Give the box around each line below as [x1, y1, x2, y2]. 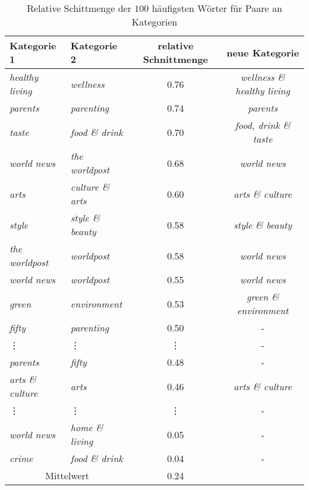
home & [70, 421, 103, 434]
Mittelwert [45, 469, 90, 482]
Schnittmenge [143, 52, 209, 66]
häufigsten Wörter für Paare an [152, 1, 282, 15]
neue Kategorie [226, 45, 299, 59]
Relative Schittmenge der [27, 1, 131, 15]
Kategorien [131, 15, 178, 29]
